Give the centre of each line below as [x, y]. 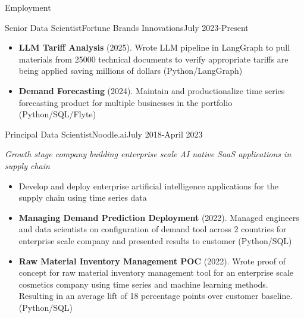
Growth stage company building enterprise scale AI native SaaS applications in [148, 154]
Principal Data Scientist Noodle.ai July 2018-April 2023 [104, 134]
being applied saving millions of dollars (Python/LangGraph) [131, 71]
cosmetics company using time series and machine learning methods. [143, 284]
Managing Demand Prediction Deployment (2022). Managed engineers [159, 217]
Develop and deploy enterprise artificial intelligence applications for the [148, 185]
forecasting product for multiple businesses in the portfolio [126, 102]
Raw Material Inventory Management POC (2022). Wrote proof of [152, 261]
